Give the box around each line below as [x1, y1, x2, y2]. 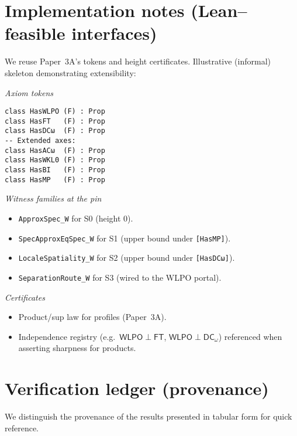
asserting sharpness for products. [18, 342, 136, 354]
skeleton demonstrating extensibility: [5, 66, 136, 79]
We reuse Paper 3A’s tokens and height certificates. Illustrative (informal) [5, 55, 271, 67]
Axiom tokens [5, 86, 54, 98]
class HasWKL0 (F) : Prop [5, 156, 105, 165]
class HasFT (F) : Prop [5, 117, 105, 125]
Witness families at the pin [5, 192, 102, 205]
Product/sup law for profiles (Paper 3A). [18, 311, 167, 323]
